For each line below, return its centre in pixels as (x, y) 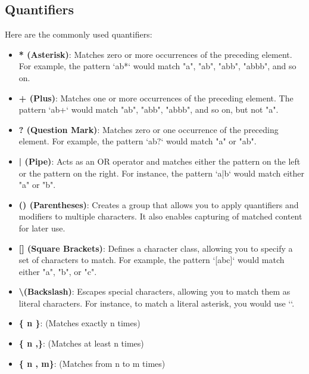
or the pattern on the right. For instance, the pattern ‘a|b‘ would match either (162, 173)
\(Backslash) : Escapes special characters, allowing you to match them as (154, 291)
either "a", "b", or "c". (58, 271)
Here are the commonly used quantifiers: (79, 34)
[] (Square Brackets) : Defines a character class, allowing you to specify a (156, 248)
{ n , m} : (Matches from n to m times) (92, 363)
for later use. (42, 228)
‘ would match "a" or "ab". (209, 141)
